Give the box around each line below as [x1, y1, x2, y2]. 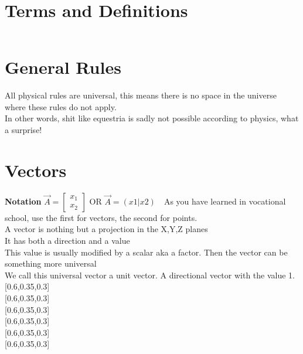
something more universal [5, 257, 97, 270]
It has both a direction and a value [5, 234, 130, 246]
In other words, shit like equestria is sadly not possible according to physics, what [5, 112, 299, 124]
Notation [5, 195, 42, 207]
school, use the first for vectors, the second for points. [5, 211, 198, 223]
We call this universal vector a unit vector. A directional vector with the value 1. [5, 268, 295, 281]
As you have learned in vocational [164, 195, 286, 207]
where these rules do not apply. [5, 100, 117, 113]
